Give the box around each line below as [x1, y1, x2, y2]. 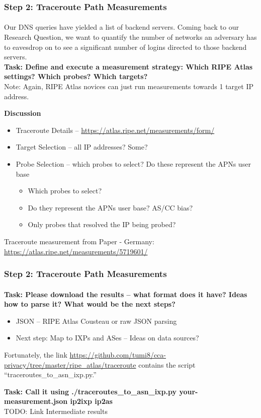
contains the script [138, 359, 196, 370]
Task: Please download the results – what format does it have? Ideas [4, 289, 247, 299]
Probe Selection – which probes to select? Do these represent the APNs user [16, 158, 251, 169]
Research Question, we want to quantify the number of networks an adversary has [4, 32, 257, 42]
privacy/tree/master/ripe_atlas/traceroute [4, 359, 136, 370]
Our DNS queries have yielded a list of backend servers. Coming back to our [4, 22, 239, 32]
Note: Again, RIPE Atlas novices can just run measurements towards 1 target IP [4, 81, 254, 91]
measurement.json [4, 396, 68, 406]
